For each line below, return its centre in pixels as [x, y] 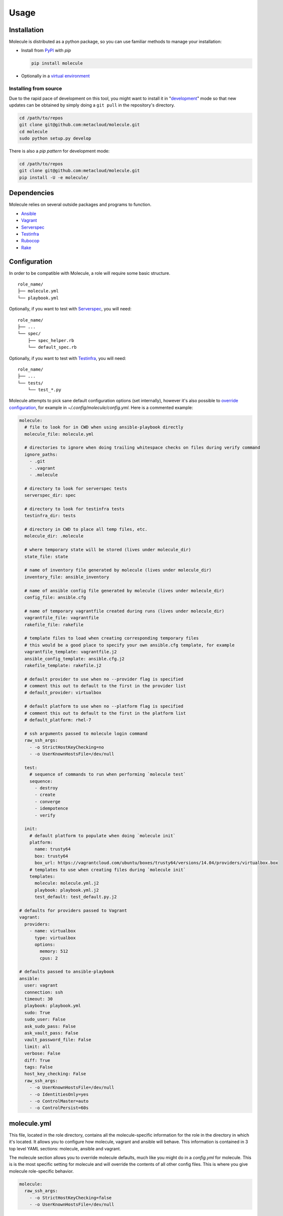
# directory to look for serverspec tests [76, 488]
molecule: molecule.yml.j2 [67, 883]
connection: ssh [44, 992]
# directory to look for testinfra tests [75, 509]
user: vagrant [41, 985]
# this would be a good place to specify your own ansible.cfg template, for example [130, 645]
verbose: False [43, 1054]
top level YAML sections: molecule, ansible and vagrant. [65, 1148]
